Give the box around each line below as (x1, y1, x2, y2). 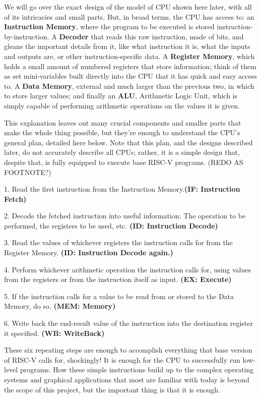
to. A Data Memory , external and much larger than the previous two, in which (4, 80, 254, 91)
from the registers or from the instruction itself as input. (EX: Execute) (4, 274, 232, 285)
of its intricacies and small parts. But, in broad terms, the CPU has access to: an (4, 11, 254, 22)
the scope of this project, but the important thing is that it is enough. (4, 384, 220, 394)
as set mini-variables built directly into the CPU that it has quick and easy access (4, 71, 257, 81)
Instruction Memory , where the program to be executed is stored (4, 21, 215, 32)
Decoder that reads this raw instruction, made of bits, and (59, 31, 244, 41)
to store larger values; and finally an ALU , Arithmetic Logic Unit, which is (4, 90, 238, 101)
